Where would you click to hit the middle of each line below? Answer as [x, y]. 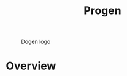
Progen [102, 11]
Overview [31, 66]
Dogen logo [36, 42]
